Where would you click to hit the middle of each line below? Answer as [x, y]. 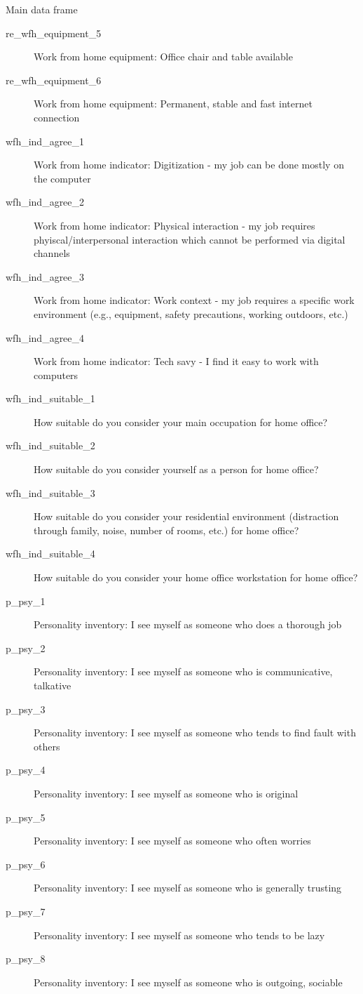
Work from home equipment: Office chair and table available [163, 57]
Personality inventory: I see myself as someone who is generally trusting [188, 888]
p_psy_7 [26, 911]
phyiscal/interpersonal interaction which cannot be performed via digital [190, 239]
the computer [62, 178]
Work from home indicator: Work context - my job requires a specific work [194, 300]
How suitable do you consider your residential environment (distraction [186, 516]
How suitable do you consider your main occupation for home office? [181, 422]
